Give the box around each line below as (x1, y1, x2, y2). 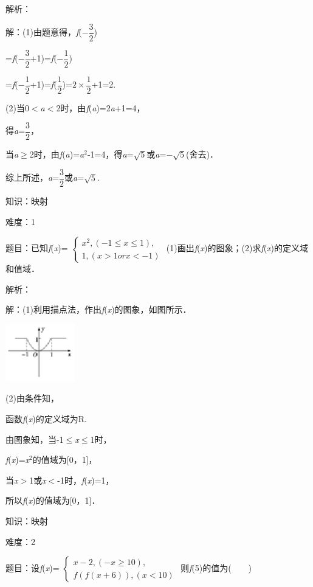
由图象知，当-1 (5, 432, 64, 445)
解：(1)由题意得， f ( (5, 26, 82, 38)
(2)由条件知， (5, 392, 59, 405)
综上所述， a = (5, 171, 60, 184)
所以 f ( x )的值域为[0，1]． (5, 494, 100, 507)
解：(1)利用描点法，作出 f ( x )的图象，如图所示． (5, 303, 191, 316)
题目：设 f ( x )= (5, 561, 60, 574)
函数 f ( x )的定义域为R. (5, 412, 87, 425)
